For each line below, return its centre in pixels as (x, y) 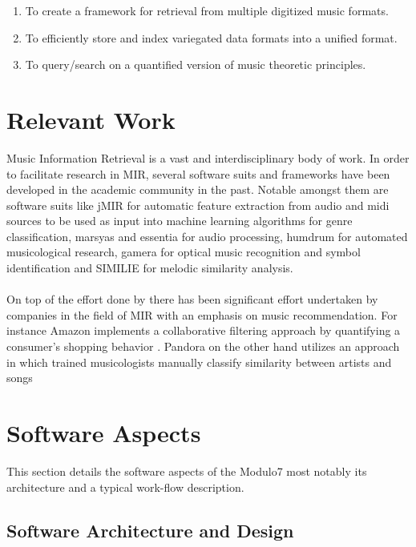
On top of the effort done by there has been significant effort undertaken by (192, 299)
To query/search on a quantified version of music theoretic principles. (196, 64)
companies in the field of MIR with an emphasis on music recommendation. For (202, 314)
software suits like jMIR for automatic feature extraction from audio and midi (198, 205)
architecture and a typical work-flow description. (125, 487)
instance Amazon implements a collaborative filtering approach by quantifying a (204, 330)
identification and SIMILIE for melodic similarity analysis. (150, 268)
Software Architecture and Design (150, 530)
